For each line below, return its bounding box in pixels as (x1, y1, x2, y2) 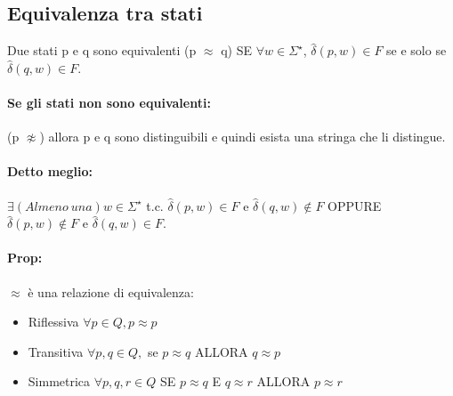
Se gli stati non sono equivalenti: (7, 93, 211, 111)
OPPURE (328, 196, 382, 214)
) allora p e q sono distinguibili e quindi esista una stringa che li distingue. (39, 127, 446, 146)
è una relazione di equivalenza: (28, 282, 194, 301)
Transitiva (28, 342, 84, 360)
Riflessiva (28, 312, 79, 331)
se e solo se (386, 41, 447, 60)
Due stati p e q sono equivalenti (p (7, 41, 197, 60)
